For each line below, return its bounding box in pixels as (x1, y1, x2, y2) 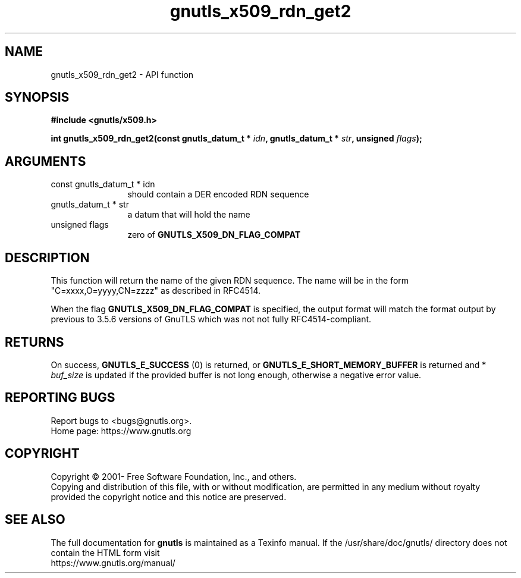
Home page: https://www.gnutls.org (51, 425, 192, 436)
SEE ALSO (5, 512, 65, 527)
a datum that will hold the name (127, 209, 250, 220)
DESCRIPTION (5, 250, 90, 265)
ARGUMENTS (5, 153, 86, 169)
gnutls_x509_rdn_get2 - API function (51, 69, 194, 80)
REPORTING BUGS (5, 390, 115, 406)
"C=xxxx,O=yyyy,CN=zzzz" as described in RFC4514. (51, 285, 261, 296)
